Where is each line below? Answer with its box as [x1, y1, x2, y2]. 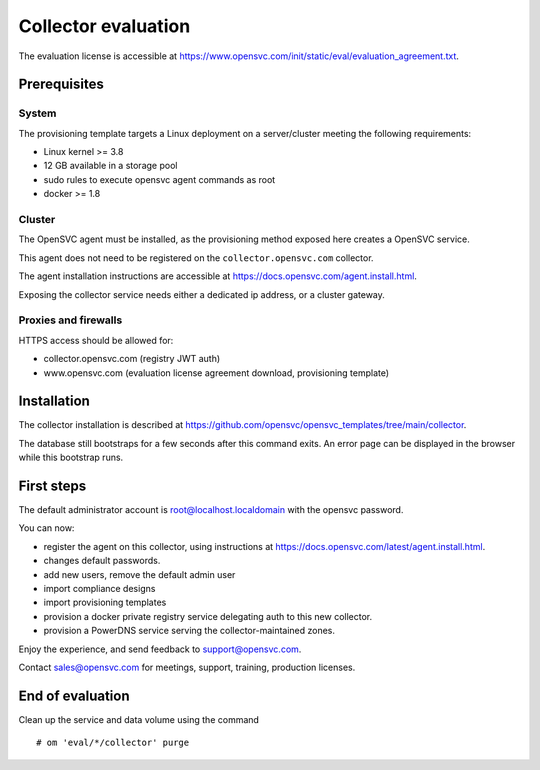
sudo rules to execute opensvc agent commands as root [43, 173, 276, 185]
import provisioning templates [43, 596, 167, 609]
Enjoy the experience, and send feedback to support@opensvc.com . [18, 643, 302, 655]
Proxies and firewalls [18, 313, 123, 327]
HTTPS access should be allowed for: [18, 334, 174, 346]
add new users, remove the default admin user [43, 568, 236, 580]
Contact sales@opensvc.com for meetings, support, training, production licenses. [18, 661, 356, 673]
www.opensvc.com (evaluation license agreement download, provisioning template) [43, 366, 390, 379]
